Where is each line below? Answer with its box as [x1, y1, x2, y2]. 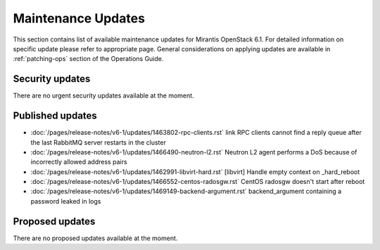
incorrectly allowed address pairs [30, 158, 127, 166]
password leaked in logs [30, 197, 101, 205]
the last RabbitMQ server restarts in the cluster [30, 138, 167, 147]
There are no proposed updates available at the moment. [13, 234, 178, 242]
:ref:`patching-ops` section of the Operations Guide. [13, 55, 164, 63]
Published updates [13, 110, 98, 122]
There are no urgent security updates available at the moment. [13, 91, 194, 100]
